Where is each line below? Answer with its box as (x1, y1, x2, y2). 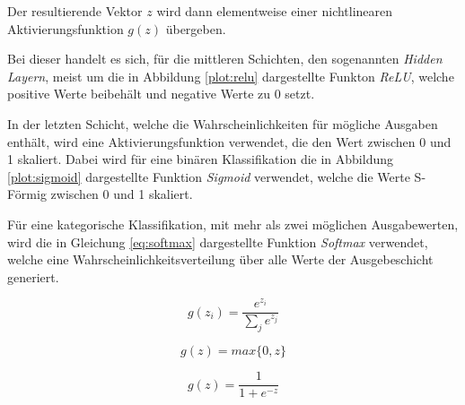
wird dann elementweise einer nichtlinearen (156, 2, 393, 20)
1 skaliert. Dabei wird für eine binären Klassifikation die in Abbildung (7, 150, 393, 168)
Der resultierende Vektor (7, 2, 143, 20)
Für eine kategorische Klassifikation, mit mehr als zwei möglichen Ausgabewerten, (7, 214, 459, 233)
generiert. (7, 267, 59, 286)
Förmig (7, 185, 47, 203)
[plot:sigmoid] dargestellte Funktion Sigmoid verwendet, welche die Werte (7, 167, 410, 185)
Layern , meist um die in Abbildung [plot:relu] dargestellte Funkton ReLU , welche (7, 66, 454, 85)
